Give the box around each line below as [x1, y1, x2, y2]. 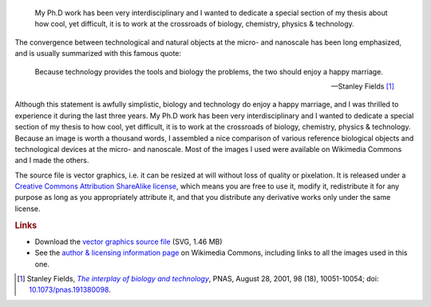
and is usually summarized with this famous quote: [14, 49, 182, 58]
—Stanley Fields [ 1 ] [331, 81, 394, 91]
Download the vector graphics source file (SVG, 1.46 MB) [34, 237, 223, 246]
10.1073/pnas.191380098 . [29, 285, 111, 295]
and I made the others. [14, 156, 89, 165]
